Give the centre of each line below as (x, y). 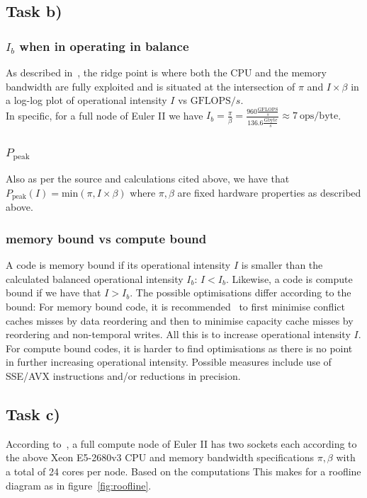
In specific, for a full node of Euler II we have (105, 115)
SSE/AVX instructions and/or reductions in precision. (123, 375)
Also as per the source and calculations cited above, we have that (148, 179)
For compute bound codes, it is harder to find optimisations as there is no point (179, 348)
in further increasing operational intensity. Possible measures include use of (169, 362)
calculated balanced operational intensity (95, 278)
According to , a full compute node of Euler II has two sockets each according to (181, 443)
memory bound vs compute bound (106, 238)
